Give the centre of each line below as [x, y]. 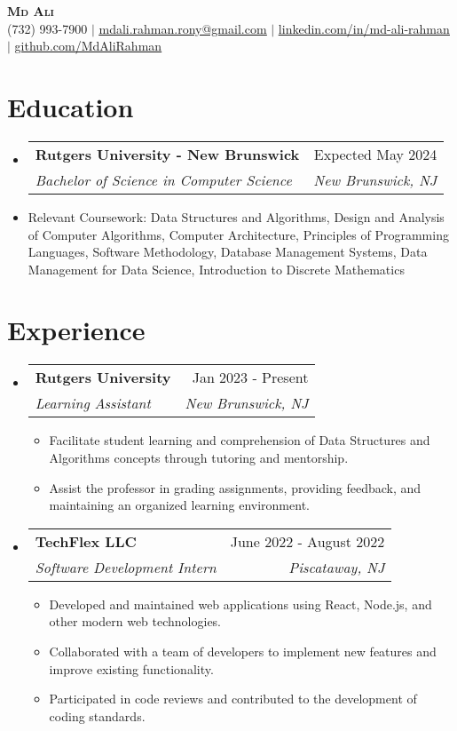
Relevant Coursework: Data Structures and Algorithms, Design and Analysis [236, 216]
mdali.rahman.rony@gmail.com [183, 28]
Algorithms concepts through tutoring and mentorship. [199, 457]
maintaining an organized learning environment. [179, 505]
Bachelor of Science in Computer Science [163, 179]
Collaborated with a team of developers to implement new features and [243, 651]
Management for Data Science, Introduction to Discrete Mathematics [216, 269]
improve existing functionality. [131, 668]
